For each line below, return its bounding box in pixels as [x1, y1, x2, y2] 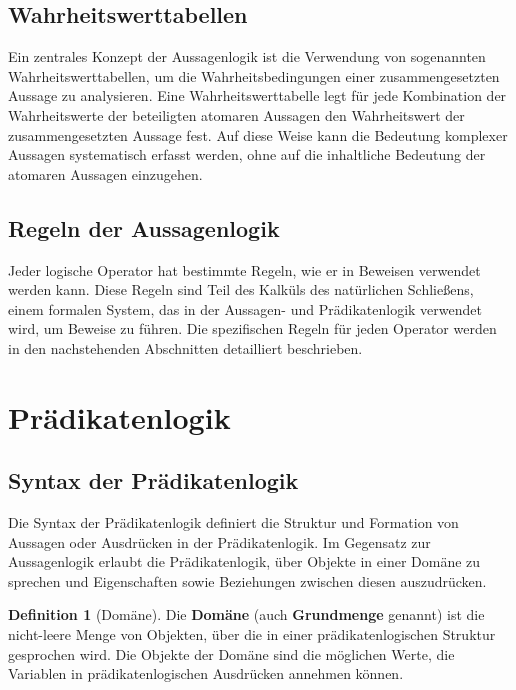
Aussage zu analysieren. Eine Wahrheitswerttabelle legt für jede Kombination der [8, 85, 507, 106]
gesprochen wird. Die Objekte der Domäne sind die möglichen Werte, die [8, 643, 455, 664]
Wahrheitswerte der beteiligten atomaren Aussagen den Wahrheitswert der [8, 104, 465, 125]
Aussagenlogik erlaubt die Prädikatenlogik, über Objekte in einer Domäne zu [8, 551, 481, 572]
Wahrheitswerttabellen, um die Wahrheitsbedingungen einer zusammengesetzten [8, 65, 500, 86]
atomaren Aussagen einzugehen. [8, 163, 203, 184]
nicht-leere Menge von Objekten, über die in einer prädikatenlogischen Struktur [8, 624, 496, 645]
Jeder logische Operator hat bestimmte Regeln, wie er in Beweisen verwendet [8, 259, 481, 280]
